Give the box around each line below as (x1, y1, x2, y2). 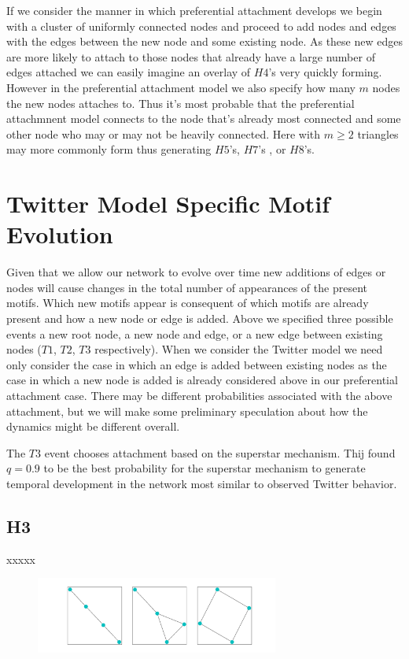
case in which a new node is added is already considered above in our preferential (6, 372, 398, 388)
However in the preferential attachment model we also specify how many (6, 79, 356, 95)
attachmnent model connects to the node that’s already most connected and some (6, 110, 401, 127)
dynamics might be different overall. (6, 418, 180, 435)
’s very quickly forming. (268, 64, 382, 80)
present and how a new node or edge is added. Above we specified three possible (6, 310, 393, 327)
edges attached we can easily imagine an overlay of (6, 64, 251, 80)
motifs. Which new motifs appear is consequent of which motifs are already (6, 294, 369, 311)
